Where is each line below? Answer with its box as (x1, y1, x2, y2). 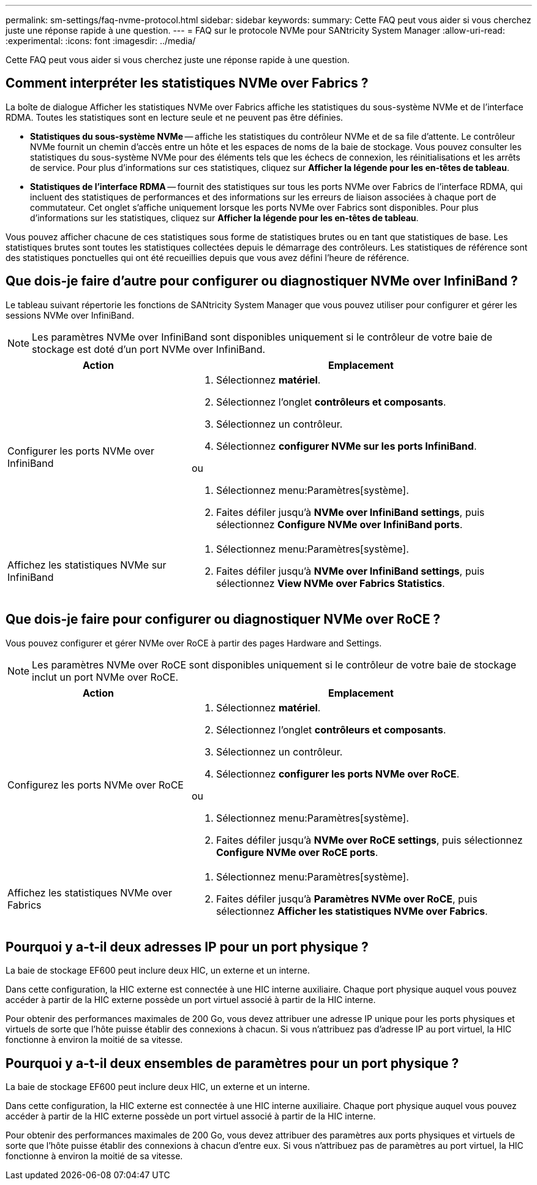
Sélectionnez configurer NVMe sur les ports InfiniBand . (216, 439, 477, 452)
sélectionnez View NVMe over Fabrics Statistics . (216, 577, 445, 589)
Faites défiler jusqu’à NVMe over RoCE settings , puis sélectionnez (216, 833, 523, 846)
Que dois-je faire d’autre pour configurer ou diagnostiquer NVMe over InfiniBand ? (6, 273, 518, 289)
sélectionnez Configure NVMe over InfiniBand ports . (216, 518, 463, 531)
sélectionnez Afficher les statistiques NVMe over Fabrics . (216, 904, 488, 917)
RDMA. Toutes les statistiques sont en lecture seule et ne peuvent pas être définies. (6, 112, 344, 123)
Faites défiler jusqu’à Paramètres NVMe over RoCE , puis (216, 892, 478, 905)
